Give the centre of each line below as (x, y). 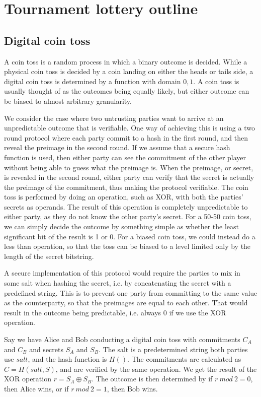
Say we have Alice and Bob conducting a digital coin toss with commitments (122, 339)
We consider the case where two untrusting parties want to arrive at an (114, 118)
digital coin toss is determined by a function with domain (93, 81)
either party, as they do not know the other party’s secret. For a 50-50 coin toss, (128, 216)
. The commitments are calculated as (184, 359)
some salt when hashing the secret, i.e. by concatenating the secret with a (118, 283)
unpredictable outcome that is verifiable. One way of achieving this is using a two (129, 128)
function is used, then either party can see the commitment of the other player (125, 157)
